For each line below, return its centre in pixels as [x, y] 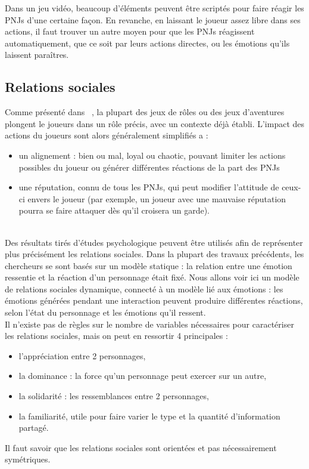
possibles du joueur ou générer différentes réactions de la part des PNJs [149, 167]
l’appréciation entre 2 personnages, [82, 355]
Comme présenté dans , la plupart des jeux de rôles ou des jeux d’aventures [145, 112]
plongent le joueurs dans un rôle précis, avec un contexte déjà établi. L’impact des [155, 123]
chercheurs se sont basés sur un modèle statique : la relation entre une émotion [149, 265]
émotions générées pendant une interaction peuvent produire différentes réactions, [154, 300]
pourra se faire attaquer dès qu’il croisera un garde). [114, 210]
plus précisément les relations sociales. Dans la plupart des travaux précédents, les [154, 254]
